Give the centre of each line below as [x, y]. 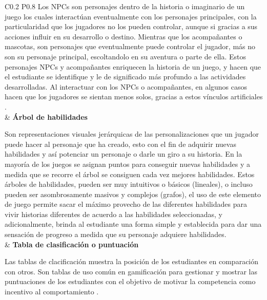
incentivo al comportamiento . [52, 292]
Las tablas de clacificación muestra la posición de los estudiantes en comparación [132, 261]
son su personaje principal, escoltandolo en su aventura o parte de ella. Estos [126, 56]
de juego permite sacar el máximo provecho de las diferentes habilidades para [126, 204]
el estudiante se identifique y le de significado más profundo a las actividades [125, 77]
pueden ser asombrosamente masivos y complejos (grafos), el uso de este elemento [133, 194]
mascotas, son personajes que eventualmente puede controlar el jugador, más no [130, 46]
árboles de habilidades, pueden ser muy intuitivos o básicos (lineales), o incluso [129, 184]
